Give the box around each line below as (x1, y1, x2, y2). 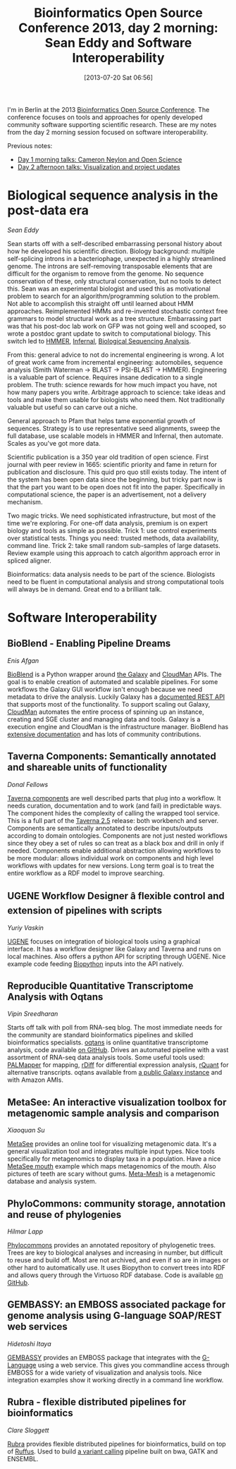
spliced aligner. (7, 556, 51, 565)
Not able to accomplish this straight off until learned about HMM (7, 299, 194, 307)
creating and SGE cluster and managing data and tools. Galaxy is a (7, 714, 201, 724)
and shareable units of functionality (7, 762, 168, 774)
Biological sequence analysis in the (7, 188, 218, 204)
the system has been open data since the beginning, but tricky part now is (7, 475, 223, 484)
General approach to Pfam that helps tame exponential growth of (7, 416, 196, 425)
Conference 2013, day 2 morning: (18, 20, 218, 36)
